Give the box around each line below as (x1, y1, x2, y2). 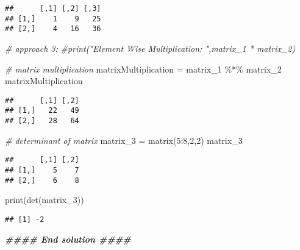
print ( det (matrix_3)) (5, 193, 84, 206)
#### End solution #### (5, 232, 131, 245)
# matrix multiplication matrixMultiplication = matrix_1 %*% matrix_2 (5, 62, 282, 75)
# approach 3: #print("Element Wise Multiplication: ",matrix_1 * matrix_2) (5, 41, 296, 54)
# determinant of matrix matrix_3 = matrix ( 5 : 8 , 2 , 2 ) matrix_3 (5, 134, 243, 146)
